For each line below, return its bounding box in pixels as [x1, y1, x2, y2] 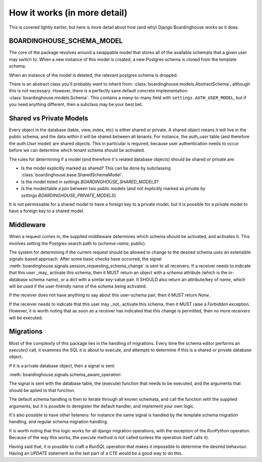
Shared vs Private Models [9, 114, 88, 122]
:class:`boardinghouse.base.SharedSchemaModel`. [21, 172, 124, 178]
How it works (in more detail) [9, 7, 128, 18]
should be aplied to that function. [9, 387, 75, 393]
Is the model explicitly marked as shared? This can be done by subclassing [21, 165, 171, 171]
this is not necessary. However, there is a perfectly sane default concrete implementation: [9, 88, 189, 94]
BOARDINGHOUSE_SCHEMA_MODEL [9, 37, 123, 45]
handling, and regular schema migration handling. [9, 419, 109, 425]
